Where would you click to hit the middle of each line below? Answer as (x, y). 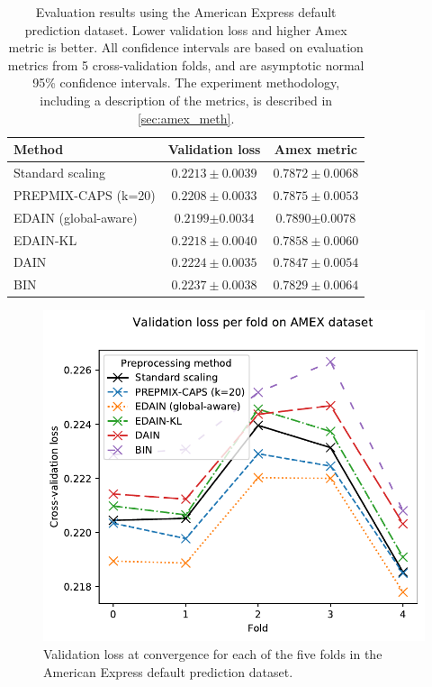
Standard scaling (60, 172)
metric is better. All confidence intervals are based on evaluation (186, 47)
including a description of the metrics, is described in (186, 100)
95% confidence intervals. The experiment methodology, (186, 82)
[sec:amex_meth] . (186, 118)
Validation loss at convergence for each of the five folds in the (213, 654)
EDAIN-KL (45, 239)
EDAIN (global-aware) (76, 217)
